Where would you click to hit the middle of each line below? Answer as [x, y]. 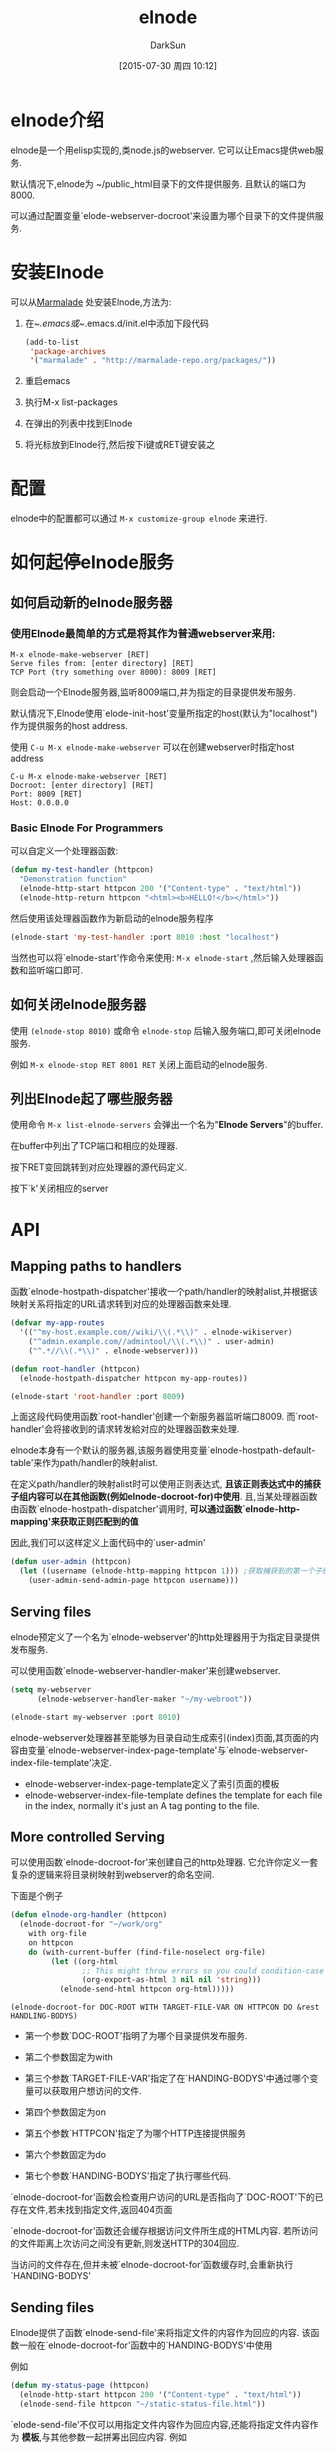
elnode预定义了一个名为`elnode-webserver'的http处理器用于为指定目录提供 [165, 1637]
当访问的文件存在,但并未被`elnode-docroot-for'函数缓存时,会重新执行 [152, 2265]
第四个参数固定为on [65, 2112]
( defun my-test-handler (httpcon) [82, 870]
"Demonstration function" [73, 879]
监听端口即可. [55, 970]
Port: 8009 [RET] [46, 794]
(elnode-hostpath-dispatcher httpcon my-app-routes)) [133, 1378]
